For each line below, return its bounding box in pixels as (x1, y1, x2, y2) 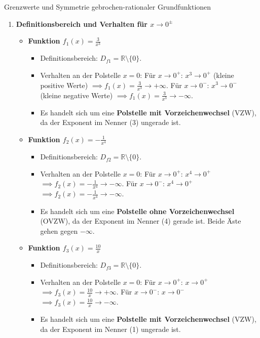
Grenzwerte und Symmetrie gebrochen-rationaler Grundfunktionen (4, 2, 211, 12)
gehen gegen (40, 225, 78, 236)
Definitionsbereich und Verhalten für (16, 18, 147, 29)
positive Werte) (40, 79, 88, 90)
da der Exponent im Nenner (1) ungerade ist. (40, 323, 181, 334)
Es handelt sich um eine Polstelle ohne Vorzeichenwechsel (40, 205, 235, 216)
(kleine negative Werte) (40, 90, 113, 100)
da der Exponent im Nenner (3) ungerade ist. (40, 117, 181, 128)
